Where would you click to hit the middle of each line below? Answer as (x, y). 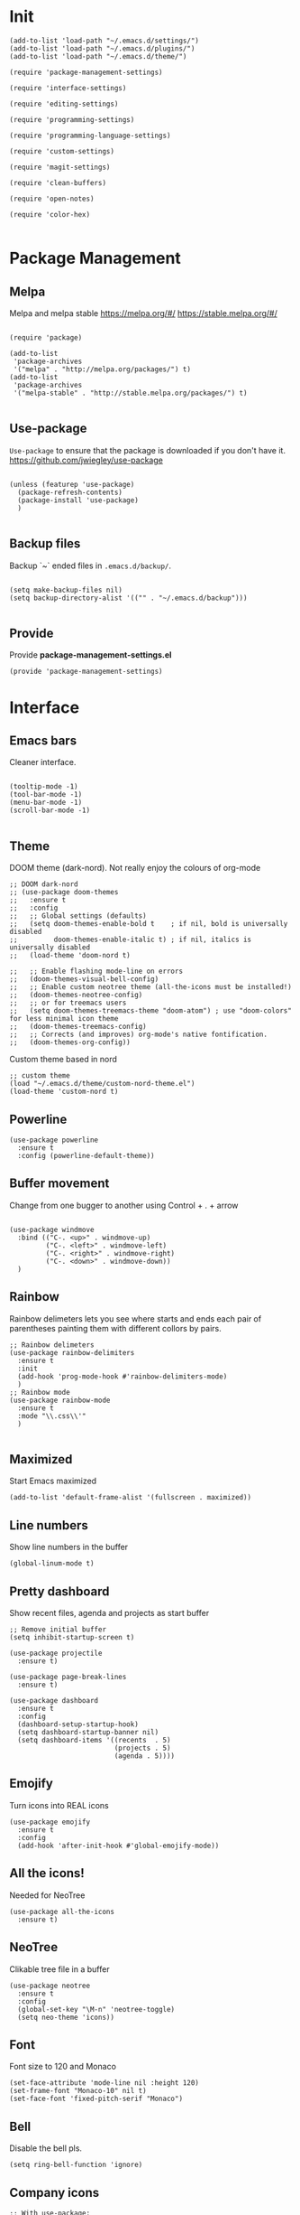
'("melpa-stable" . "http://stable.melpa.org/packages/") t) (130, 393)
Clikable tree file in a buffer (59, 1969)
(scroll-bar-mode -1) (50, 810)
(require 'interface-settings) (68, 88)
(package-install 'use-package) (78, 500)
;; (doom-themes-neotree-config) (76, 995)
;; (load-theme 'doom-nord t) (70, 956)
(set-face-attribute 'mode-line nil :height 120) (105, 2083)
